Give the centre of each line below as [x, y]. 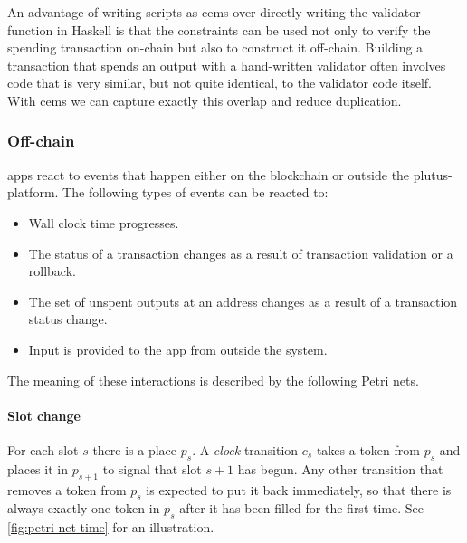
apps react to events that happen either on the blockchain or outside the [209, 174]
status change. [68, 319]
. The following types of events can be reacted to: [191, 192]
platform [31, 192]
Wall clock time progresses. [104, 222]
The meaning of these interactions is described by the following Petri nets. [213, 380]
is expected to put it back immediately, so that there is [299, 489]
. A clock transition [245, 449]
